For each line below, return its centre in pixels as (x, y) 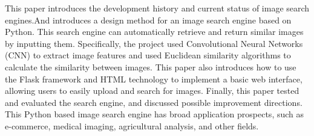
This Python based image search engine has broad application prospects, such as (155, 114)
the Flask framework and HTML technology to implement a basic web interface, (154, 79)
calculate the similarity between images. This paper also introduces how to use (151, 66)
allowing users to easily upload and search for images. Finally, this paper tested (152, 91)
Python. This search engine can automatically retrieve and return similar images (154, 32)
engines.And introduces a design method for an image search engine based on (148, 20)
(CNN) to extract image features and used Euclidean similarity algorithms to (148, 55)
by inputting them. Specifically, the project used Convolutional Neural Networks (154, 43)
